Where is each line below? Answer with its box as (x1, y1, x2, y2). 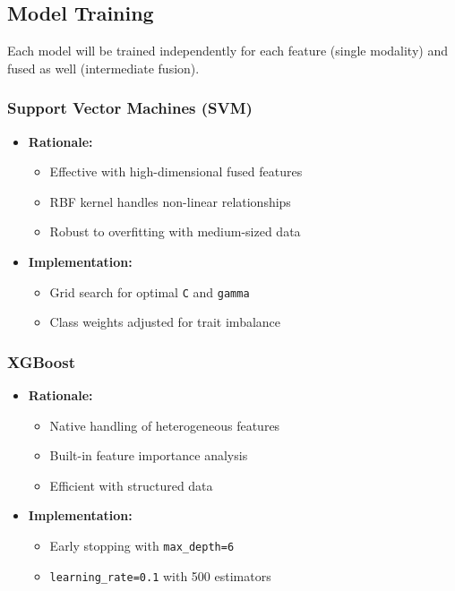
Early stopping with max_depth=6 (49, 536, 235, 555)
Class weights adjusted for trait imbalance (49, 313, 281, 331)
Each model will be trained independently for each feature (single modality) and (7, 41, 448, 60)
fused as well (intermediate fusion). (7, 58, 200, 77)
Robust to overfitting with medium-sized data (49, 222, 301, 241)
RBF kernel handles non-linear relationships (49, 192, 291, 210)
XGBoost (7, 350, 75, 373)
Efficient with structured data (49, 475, 213, 494)
